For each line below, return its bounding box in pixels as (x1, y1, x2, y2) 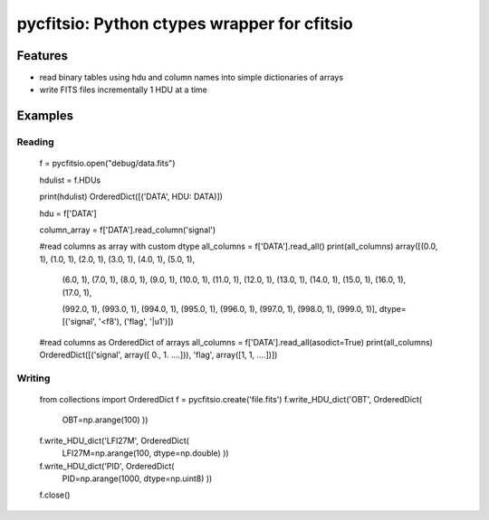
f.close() (39, 489, 71, 501)
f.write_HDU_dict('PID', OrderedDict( (39, 460, 175, 471)
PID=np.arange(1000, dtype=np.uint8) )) (62, 473, 213, 484)
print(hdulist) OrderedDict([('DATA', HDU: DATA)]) (39, 191, 224, 203)
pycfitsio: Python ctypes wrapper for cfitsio (16, 14, 353, 33)
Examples (16, 109, 74, 124)
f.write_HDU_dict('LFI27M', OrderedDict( (39, 435, 190, 446)
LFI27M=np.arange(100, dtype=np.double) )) (62, 448, 230, 459)
